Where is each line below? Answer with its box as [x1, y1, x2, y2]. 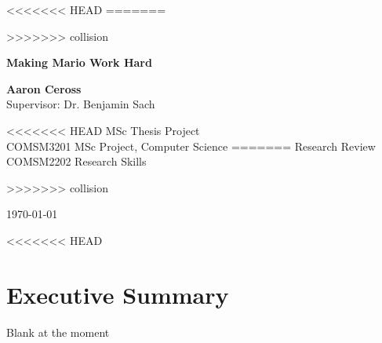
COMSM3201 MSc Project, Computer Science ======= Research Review [6, 137, 376, 154]
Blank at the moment [6, 323, 110, 340]
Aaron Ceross [6, 80, 82, 97]
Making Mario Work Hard [6, 54, 152, 71]
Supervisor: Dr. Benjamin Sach [6, 96, 155, 112]
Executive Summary [6, 278, 229, 310]
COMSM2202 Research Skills [6, 153, 147, 170]
